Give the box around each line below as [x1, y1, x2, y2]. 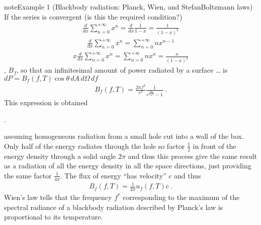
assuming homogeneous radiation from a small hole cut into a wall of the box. [4, 131, 244, 141]
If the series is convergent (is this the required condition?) [4, 11, 183, 22]
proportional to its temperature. [4, 211, 103, 222]
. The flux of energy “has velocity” [60, 170, 166, 180]
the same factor [4, 170, 52, 180]
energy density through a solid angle [4, 150, 116, 161]
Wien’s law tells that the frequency [4, 192, 112, 202]
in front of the [193, 140, 236, 151]
